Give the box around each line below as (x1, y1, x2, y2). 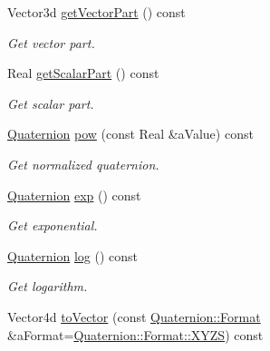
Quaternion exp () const (7, 185, 141, 204)
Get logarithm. (7, 277, 88, 296)
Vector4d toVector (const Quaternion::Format (7, 307, 261, 326)
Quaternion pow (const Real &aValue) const (7, 124, 254, 143)
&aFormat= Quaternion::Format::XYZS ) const (7, 325, 264, 344)
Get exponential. (7, 216, 98, 235)
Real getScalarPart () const (7, 63, 159, 83)
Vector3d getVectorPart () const (7, 3, 186, 21)
